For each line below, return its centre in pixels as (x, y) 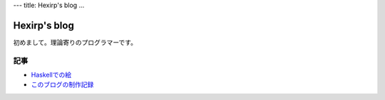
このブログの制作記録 (62, 84)
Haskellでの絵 (51, 75)
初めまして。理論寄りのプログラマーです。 (75, 42)
